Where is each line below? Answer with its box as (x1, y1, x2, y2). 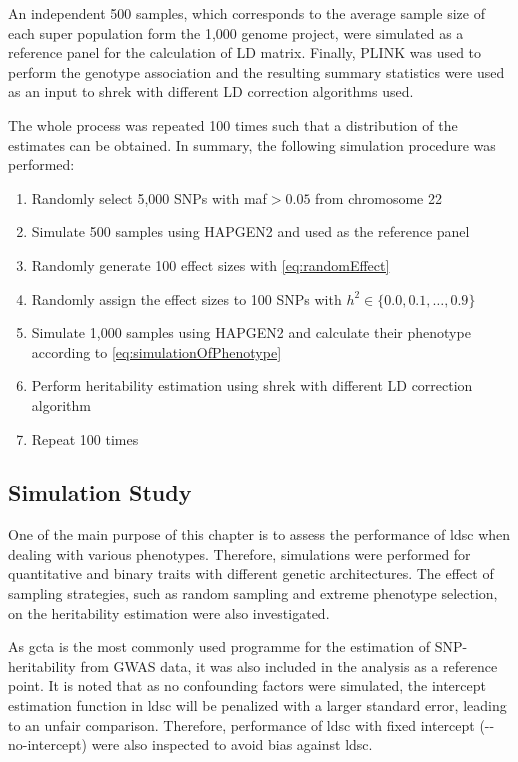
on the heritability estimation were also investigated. (8, 602, 330, 623)
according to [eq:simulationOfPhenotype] (31, 341, 282, 362)
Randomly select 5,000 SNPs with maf (31, 187, 267, 208)
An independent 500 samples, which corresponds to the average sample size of (8, 3, 485, 23)
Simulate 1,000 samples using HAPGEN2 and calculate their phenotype (31, 322, 471, 343)
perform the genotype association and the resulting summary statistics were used (8, 61, 505, 82)
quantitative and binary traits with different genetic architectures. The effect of (8, 563, 494, 584)
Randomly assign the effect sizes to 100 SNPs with (31, 288, 342, 309)
